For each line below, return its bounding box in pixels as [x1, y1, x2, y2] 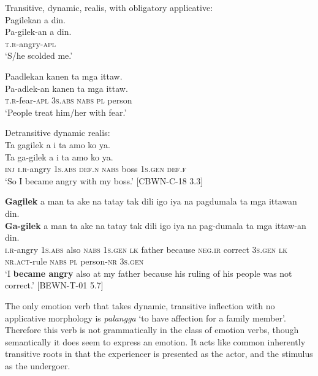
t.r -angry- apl [5, 37, 56, 50]
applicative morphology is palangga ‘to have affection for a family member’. [5, 311, 286, 324]
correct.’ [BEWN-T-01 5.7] [5, 279, 104, 291]
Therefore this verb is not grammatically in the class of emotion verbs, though [5, 323, 299, 336]
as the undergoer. [5, 359, 70, 372]
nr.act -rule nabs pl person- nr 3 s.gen [5, 255, 144, 268]
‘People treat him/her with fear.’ [5, 105, 127, 118]
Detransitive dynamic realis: [5, 126, 110, 139]
